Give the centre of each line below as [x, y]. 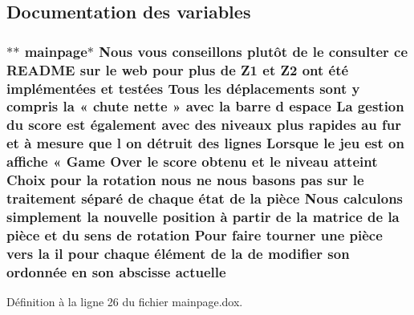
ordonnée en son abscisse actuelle [116, 271]
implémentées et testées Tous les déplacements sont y [183, 88]
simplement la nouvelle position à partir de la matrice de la [203, 216]
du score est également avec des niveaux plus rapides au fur [204, 125]
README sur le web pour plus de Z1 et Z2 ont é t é [178, 69]
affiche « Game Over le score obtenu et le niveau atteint [192, 162]
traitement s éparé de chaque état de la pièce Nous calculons [205, 198]
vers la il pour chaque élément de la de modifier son [178, 253]
